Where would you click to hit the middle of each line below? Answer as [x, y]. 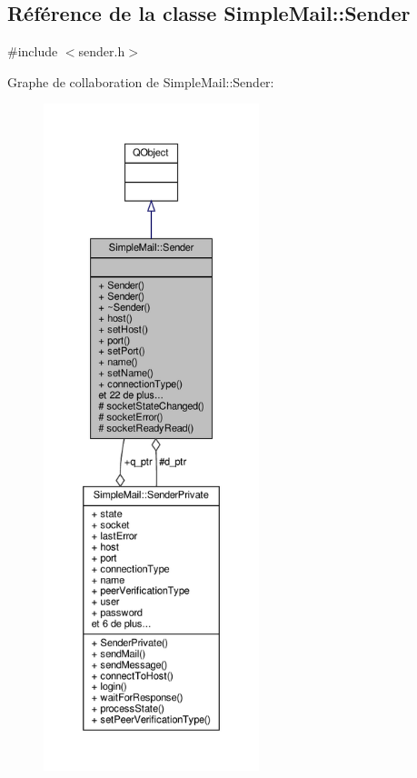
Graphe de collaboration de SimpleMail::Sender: [141, 81]
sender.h [102, 51]
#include [33, 51]
